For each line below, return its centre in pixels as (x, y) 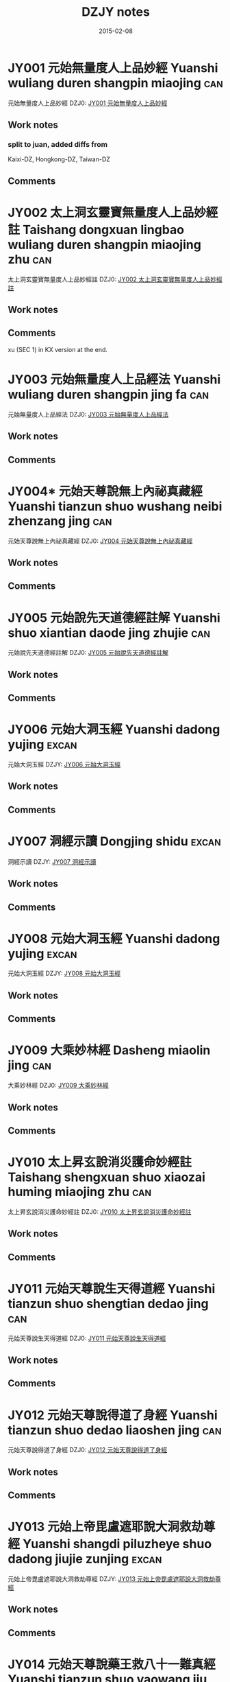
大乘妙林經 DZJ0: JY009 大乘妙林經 (58, 1086)
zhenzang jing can (60, 521)
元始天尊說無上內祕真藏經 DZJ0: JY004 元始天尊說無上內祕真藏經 (100, 541)
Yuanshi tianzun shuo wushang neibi (115, 506)
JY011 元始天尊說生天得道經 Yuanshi (112, 1288)
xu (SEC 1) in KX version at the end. (58, 349)
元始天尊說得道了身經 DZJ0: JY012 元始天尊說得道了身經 (88, 1450)
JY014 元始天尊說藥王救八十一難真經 (112, 1664)
